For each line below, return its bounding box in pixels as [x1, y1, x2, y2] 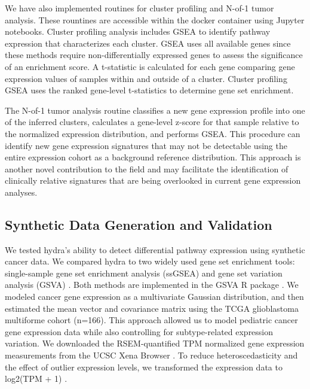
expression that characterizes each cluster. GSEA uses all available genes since [5, 37, 291, 49]
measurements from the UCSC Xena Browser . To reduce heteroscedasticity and [5, 349, 298, 361]
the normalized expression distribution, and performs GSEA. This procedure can [5, 127, 300, 139]
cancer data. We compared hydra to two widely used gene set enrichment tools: [5, 255, 295, 268]
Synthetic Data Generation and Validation [5, 215, 272, 233]
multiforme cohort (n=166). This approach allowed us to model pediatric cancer [5, 314, 298, 326]
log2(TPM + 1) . [5, 372, 67, 385]
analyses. [5, 186, 38, 198]
